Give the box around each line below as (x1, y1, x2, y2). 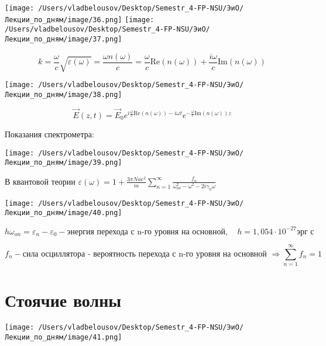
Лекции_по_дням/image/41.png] (5, 333, 122, 341)
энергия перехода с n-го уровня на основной (67, 227, 225, 236)
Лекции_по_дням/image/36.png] (5, 15, 122, 24)
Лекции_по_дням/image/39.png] (5, 158, 122, 167)
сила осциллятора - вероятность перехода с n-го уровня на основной (22, 250, 267, 258)
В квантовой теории (5, 175, 76, 187)
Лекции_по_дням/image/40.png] (5, 209, 122, 217)
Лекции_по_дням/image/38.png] (5, 91, 122, 99)
